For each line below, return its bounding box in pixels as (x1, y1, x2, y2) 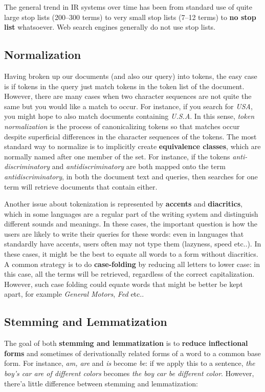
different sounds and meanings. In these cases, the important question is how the (4, 218, 257, 229)
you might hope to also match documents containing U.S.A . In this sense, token (4, 111, 255, 121)
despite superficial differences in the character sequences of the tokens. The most (4, 131, 257, 141)
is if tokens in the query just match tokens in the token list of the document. (4, 80, 245, 91)
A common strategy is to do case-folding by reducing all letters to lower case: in (4, 258, 260, 269)
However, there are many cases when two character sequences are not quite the (4, 91, 252, 101)
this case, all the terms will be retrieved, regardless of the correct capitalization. (4, 269, 255, 279)
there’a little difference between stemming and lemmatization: (4, 378, 198, 388)
